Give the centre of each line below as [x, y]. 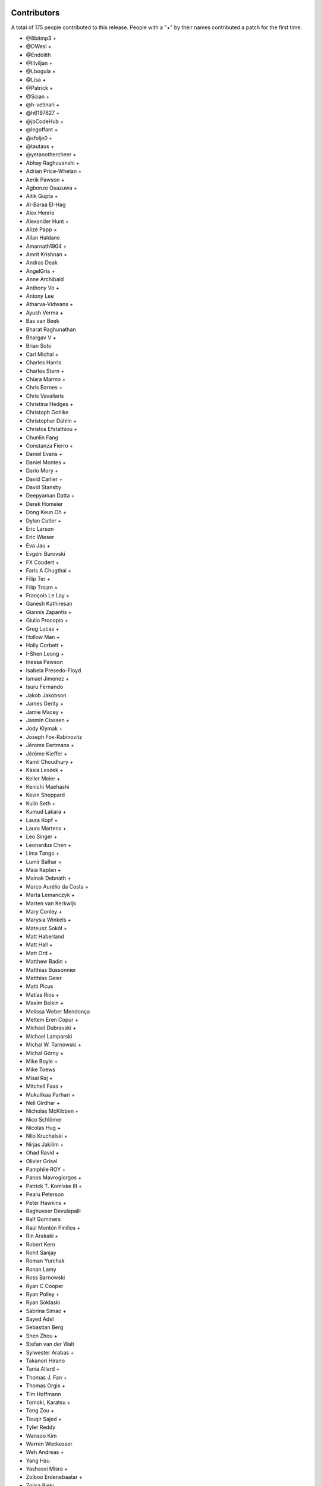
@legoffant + [42, 130]
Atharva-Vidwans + [50, 304]
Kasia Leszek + [45, 770]
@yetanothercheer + [51, 155]
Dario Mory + [42, 471]
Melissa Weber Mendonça [58, 1011]
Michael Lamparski [49, 1036]
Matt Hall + [39, 945]
